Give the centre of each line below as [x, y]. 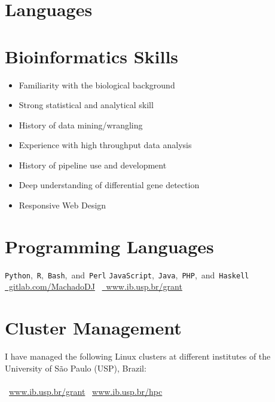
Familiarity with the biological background [97, 85]
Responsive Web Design [62, 205]
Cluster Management [93, 328]
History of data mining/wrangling [81, 125]
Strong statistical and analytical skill [86, 105]
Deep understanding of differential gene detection [109, 185]
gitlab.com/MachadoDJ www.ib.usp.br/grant [95, 286]
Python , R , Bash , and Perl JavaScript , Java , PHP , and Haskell [127, 274]
